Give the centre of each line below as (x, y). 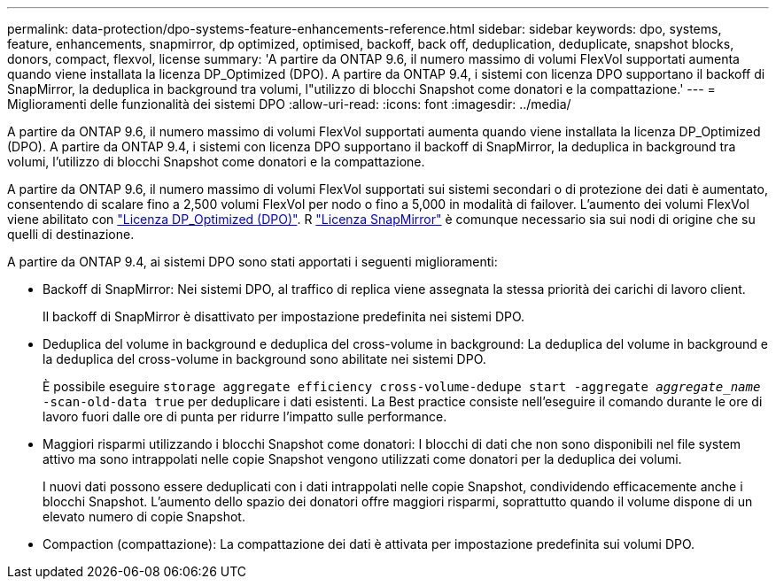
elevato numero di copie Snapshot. (144, 517)
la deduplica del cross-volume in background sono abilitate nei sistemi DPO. (264, 359)
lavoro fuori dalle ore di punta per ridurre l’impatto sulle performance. (245, 416)
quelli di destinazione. (71, 234)
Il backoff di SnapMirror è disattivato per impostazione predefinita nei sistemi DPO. (284, 316)
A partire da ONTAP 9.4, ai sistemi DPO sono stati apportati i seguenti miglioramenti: (252, 262)
